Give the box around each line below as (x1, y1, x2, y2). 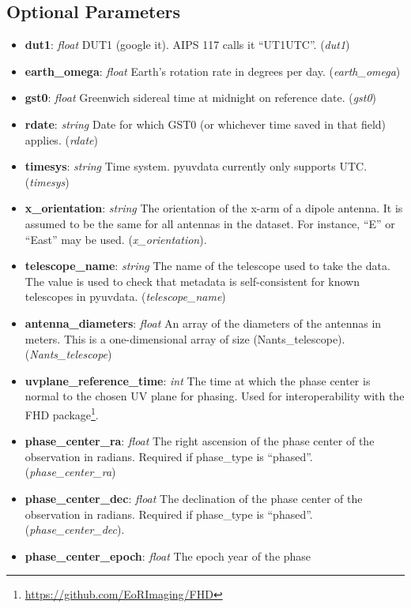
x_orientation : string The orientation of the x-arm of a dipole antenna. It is (25, 200, 403, 216)
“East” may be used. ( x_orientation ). (25, 231, 207, 247)
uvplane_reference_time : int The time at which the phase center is (25, 372, 371, 388)
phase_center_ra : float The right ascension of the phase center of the (25, 433, 375, 449)
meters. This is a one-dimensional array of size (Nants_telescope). (25, 330, 345, 347)
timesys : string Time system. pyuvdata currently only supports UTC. (25, 158, 368, 175)
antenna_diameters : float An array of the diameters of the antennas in (25, 314, 382, 331)
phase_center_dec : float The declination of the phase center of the (25, 490, 363, 506)
